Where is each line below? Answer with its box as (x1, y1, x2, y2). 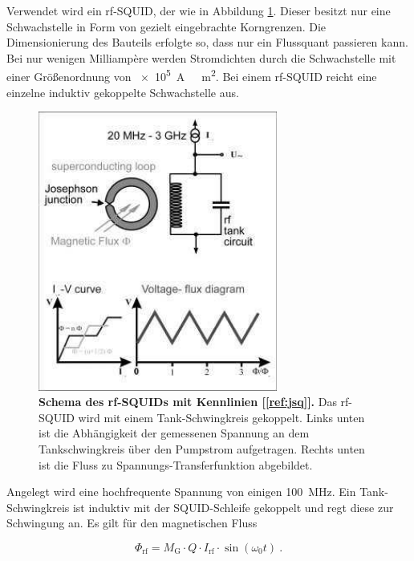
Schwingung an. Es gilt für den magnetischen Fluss (6, 514, 258, 531)
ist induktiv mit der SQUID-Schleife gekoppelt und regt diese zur (72, 498, 394, 515)
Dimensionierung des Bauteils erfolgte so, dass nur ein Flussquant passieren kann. (6, 34, 408, 51)
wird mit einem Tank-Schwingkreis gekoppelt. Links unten (78, 409, 365, 425)
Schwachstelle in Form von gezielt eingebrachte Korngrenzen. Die (6, 18, 327, 35)
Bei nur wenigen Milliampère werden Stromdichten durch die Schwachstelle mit (6, 49, 396, 66)
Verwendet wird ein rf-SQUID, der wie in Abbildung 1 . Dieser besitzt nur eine (6, 2, 391, 18)
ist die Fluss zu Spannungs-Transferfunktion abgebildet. (39, 456, 313, 473)
